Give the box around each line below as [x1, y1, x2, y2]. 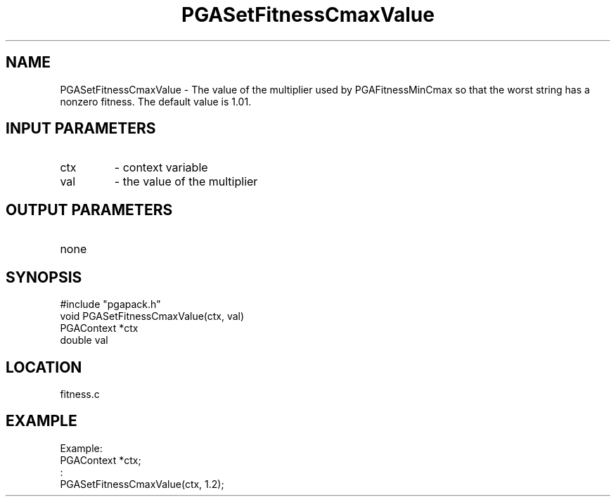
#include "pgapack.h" [60, 298, 161, 311]
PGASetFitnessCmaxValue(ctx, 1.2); [60, 477, 224, 490]
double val [60, 334, 108, 347]
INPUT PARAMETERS [6, 120, 156, 138]
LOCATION [6, 358, 82, 376]
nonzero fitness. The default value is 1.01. [60, 95, 252, 108]
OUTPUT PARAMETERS [6, 200, 173, 219]
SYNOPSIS [6, 268, 82, 286]
